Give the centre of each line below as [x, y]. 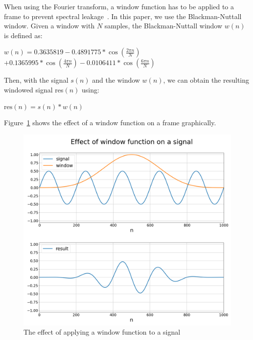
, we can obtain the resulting [206, 80]
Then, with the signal [36, 80]
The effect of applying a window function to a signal [102, 332]
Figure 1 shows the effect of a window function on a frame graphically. [110, 123]
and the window [116, 80]
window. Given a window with [49, 26]
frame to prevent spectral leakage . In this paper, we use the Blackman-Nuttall [123, 16]
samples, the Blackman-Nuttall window [163, 26]
